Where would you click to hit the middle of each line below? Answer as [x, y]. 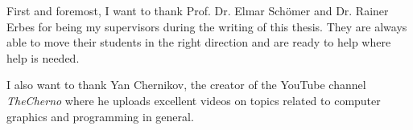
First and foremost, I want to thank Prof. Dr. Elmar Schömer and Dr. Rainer [198, 10]
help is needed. [43, 57]
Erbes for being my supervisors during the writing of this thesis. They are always [207, 26]
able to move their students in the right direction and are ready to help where [199, 42]
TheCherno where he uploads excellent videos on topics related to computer [194, 100]
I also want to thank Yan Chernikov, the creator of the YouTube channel [186, 85]
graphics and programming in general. [100, 116]
